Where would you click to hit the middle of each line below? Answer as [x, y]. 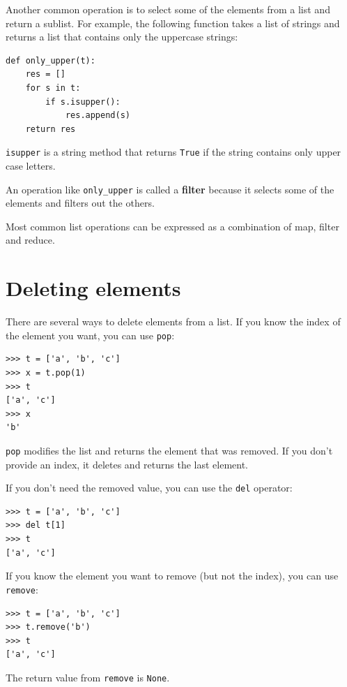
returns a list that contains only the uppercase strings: [122, 37]
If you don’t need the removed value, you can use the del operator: [149, 488]
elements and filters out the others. [80, 203]
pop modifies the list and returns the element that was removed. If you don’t [169, 450]
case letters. [31, 165]
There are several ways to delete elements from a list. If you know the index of [173, 322]
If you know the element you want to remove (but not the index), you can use [172, 576]
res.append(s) [98, 116]
